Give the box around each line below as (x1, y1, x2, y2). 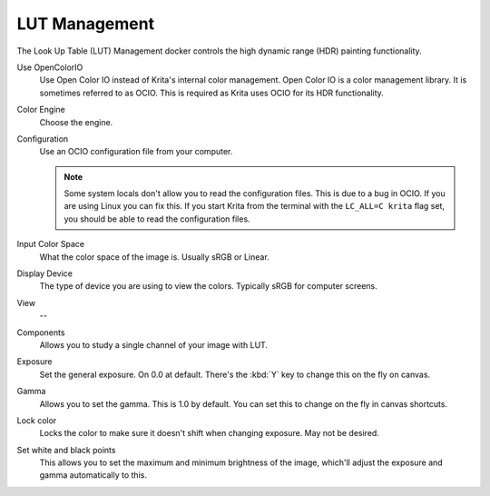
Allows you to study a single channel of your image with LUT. (39, 339, 268, 350)
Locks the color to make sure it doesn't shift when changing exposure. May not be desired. (39, 428, 380, 439)
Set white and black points (16, 444, 116, 455)
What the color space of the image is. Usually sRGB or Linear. (39, 251, 269, 263)
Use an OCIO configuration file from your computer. (39, 146, 233, 157)
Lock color (16, 414, 57, 426)
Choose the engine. (39, 116, 113, 127)
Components (16, 327, 65, 338)
